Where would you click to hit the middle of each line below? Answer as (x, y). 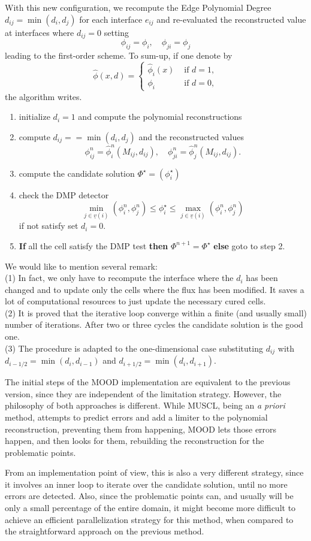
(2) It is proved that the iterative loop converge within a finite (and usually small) (156, 312)
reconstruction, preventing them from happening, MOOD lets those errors (141, 429)
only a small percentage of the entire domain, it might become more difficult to (150, 508)
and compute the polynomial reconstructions (160, 117)
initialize (34, 117)
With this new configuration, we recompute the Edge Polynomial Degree (138, 7)
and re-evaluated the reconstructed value (231, 19)
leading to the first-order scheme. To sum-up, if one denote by (119, 55)
